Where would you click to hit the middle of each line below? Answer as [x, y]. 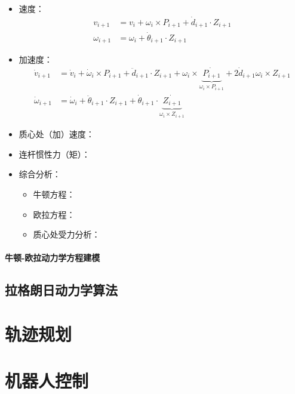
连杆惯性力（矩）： [54, 154]
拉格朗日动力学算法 [61, 290]
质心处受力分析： [67, 234]
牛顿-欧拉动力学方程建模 [53, 258]
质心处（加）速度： [56, 134]
